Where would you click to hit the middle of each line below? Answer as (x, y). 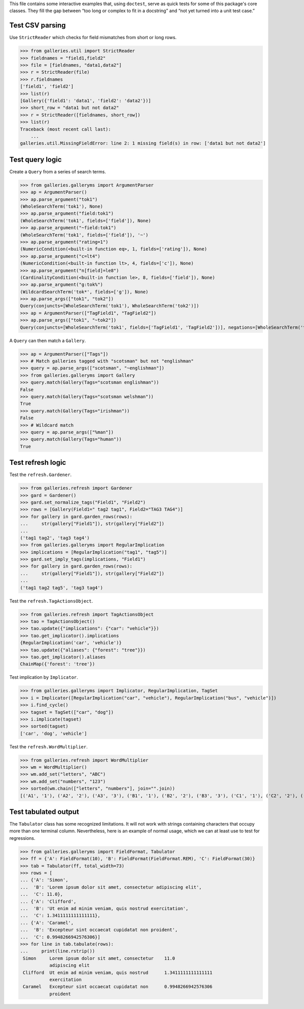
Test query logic (35, 159)
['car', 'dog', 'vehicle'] (53, 733)
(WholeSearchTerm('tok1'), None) (62, 207)
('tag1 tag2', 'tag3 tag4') (55, 538)
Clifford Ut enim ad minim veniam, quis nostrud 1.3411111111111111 (118, 972)
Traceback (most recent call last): (66, 129)
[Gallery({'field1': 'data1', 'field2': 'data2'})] (86, 101)
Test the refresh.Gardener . (41, 475)
